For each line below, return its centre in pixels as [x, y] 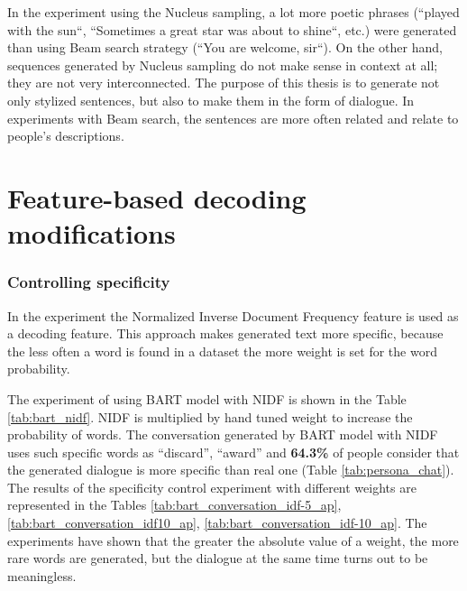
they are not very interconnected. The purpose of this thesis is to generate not [224, 83]
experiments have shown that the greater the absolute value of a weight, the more [233, 540]
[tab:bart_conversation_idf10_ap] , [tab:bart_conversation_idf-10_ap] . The [217, 523]
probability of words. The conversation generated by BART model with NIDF [223, 434]
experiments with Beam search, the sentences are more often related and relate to [233, 118]
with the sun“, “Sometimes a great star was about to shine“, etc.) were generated [232, 29]
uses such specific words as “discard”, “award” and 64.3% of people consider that [233, 452]
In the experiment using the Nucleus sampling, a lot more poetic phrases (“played [233, 12]
